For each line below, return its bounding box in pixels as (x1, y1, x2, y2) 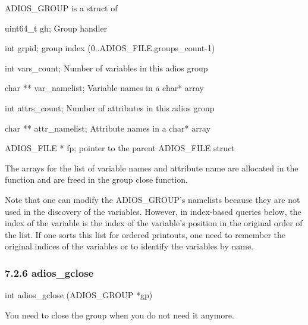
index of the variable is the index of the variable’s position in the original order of (5, 217, 303, 229)
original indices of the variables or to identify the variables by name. (5, 240, 254, 252)
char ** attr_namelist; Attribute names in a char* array (5, 121, 211, 134)
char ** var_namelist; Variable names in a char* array (5, 82, 204, 94)
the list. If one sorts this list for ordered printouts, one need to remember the (5, 228, 286, 240)
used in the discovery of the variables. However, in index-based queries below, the (5, 205, 301, 217)
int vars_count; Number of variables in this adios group (5, 61, 208, 74)
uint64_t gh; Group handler (5, 21, 108, 34)
